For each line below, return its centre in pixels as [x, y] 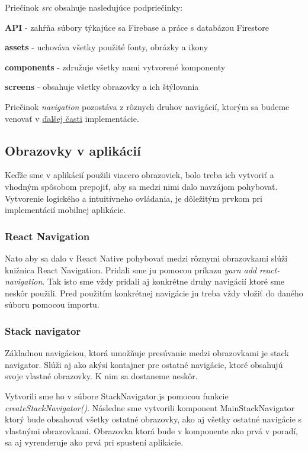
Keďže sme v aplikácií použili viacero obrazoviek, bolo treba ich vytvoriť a [139, 175]
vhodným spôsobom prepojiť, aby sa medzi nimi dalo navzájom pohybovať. [141, 186]
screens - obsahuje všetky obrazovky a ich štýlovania [102, 87]
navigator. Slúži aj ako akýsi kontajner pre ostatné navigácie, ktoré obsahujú [144, 364]
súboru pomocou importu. [52, 304]
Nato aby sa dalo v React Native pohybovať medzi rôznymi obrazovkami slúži [146, 258]
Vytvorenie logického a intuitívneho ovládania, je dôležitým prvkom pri [134, 198]
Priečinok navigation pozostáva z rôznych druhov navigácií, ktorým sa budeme [147, 106]
